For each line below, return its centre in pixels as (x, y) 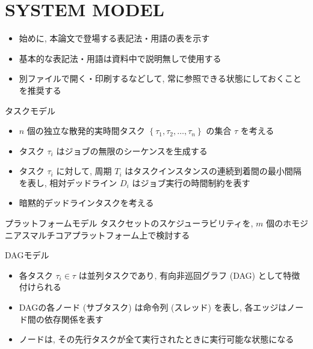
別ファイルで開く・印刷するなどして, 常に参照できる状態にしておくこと (160, 78)
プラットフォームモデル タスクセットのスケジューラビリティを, (129, 223)
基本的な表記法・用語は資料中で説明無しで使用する (120, 58)
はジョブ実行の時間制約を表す (191, 182)
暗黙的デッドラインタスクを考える (86, 203)
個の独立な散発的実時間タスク (86, 131)
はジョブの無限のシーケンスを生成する (132, 150)
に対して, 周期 (84, 171)
